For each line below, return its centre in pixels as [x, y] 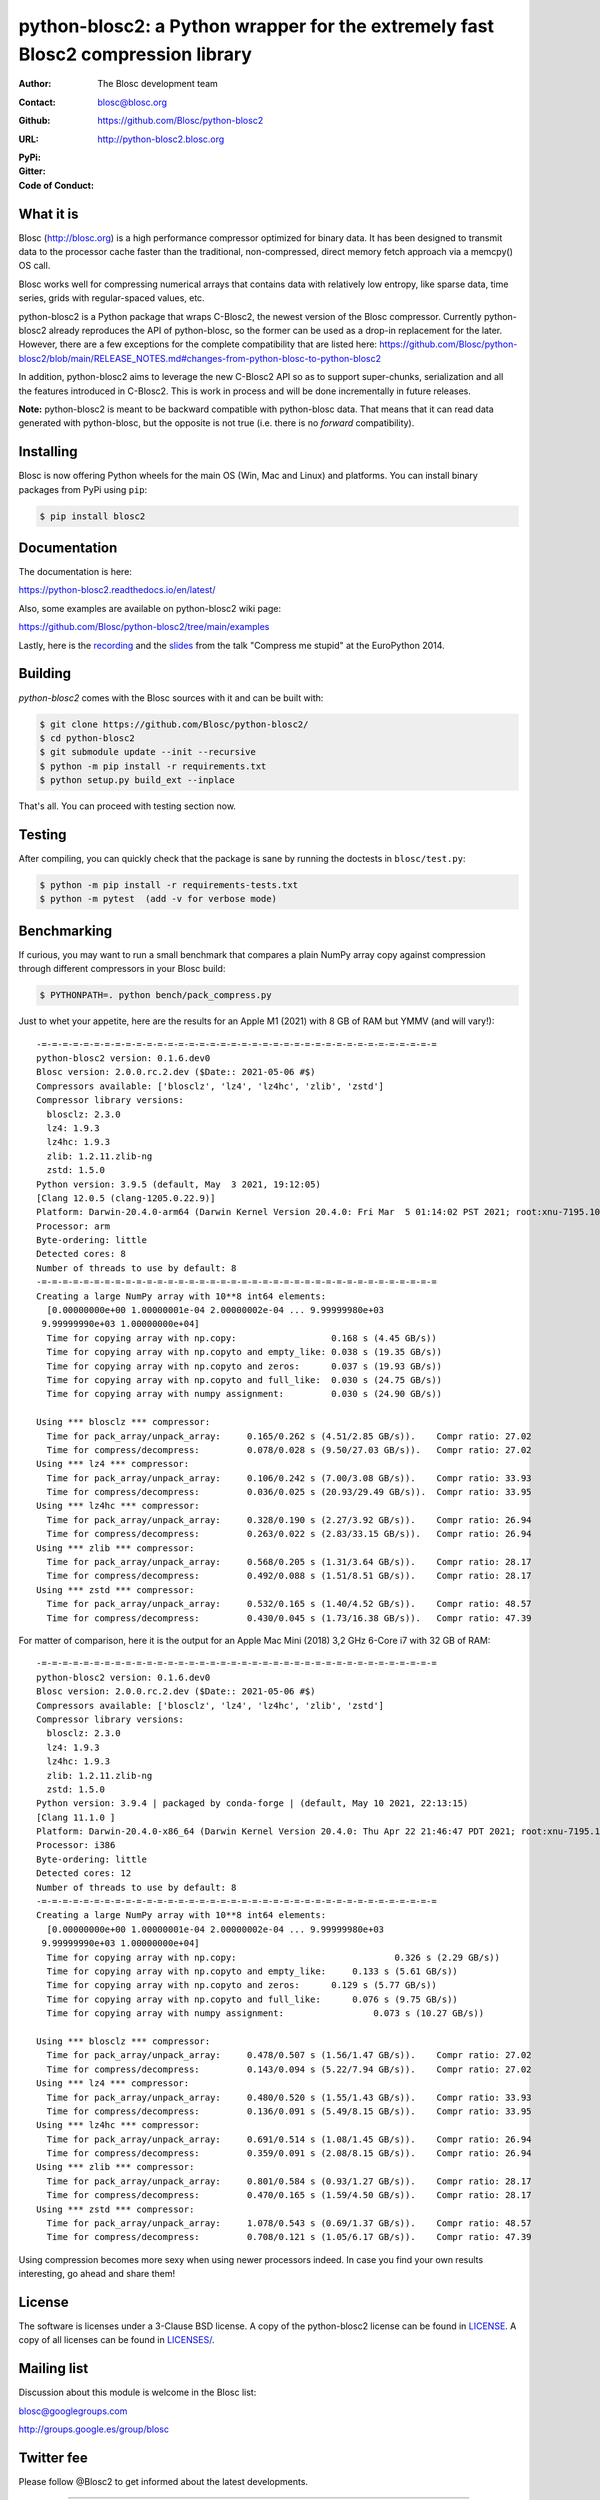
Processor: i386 [76, 1845]
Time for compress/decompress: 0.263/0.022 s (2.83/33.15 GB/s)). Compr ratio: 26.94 [289, 1534]
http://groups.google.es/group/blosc [94, 2429]
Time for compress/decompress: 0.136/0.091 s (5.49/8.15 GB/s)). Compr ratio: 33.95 [289, 2111]
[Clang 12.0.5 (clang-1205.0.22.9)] [126, 1198]
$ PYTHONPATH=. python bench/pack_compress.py [155, 995]
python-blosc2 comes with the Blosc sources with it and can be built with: [171, 697]
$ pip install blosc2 [92, 516]
